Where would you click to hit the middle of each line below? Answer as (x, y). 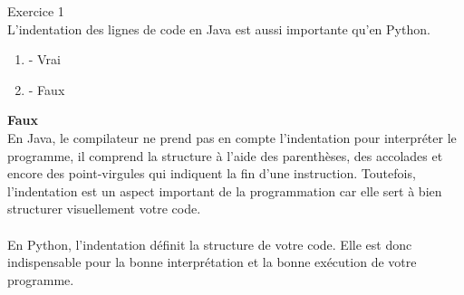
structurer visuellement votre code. (104, 209)
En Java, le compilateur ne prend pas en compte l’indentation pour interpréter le (232, 137)
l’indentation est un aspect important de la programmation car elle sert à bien (225, 190)
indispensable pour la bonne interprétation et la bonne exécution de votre (212, 262)
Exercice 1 (36, 11)
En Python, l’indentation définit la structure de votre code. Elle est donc (210, 244)
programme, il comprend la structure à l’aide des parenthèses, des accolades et (225, 155)
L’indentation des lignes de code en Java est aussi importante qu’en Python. (219, 29)
